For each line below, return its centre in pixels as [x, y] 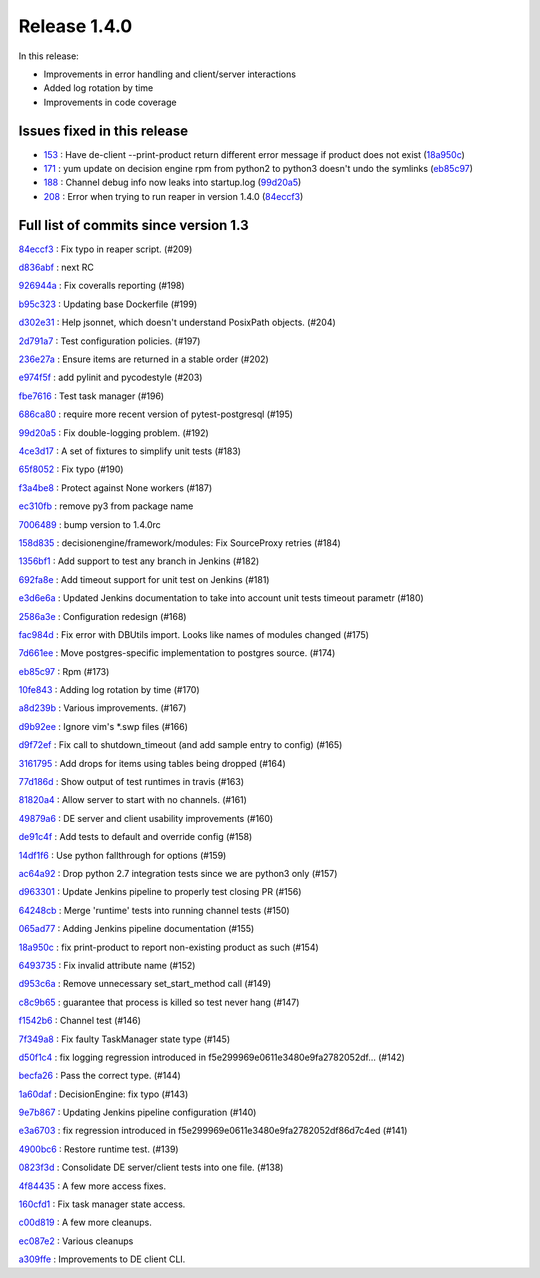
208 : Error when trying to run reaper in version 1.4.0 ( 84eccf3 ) [173, 196]
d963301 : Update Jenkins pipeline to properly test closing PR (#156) [160, 892]
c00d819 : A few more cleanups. [85, 1222]
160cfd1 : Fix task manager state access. [102, 1204]
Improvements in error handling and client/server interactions [170, 74]
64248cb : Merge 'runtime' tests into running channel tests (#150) [154, 910]
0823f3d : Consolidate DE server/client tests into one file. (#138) [151, 1167]
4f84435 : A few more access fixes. [92, 1186]
